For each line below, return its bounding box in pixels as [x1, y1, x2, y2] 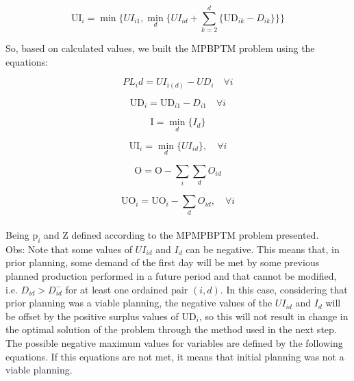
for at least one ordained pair [65, 282, 188, 296]
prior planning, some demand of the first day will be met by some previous [5, 255, 320, 270]
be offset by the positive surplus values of [5, 308, 179, 323]
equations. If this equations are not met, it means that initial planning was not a [5, 349, 344, 363]
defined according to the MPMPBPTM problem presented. [71, 227, 319, 241]
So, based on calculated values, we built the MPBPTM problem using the [5, 41, 315, 55]
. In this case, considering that [220, 282, 348, 296]
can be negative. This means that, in [186, 241, 340, 256]
